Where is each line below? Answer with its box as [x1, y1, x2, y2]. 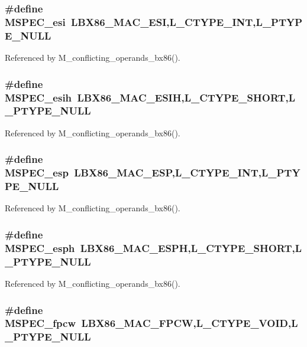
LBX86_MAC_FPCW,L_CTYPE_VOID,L [81, 316, 298, 330]
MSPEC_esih [5, 90, 72, 104]
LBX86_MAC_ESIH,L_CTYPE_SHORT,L [77, 90, 296, 104]
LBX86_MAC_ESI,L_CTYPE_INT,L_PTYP [71, 14, 303, 29]
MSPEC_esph [5, 240, 75, 255]
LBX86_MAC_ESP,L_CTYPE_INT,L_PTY [74, 165, 300, 180]
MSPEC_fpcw [5, 316, 76, 330]
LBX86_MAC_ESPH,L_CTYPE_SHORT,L [80, 240, 302, 255]
